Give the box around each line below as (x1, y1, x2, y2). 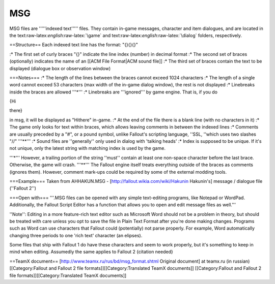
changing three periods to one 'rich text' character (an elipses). (9, 232, 143, 238)
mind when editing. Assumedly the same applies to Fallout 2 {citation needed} (9, 249, 173, 255)
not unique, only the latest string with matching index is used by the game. (9, 145, 166, 151)
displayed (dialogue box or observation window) (9, 65, 111, 71)
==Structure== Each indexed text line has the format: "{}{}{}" (9, 42, 139, 48)
